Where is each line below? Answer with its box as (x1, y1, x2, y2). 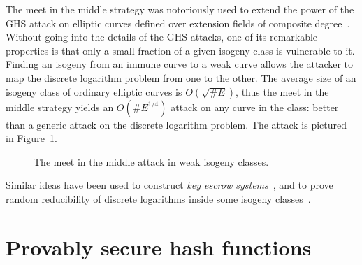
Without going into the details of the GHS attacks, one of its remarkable (6, 29, 318, 44)
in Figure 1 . (6, 131, 57, 145)
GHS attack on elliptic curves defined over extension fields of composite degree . (6, 15, 350, 30)
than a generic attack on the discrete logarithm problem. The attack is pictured (6, 117, 347, 131)
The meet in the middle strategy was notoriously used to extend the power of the (6, 2, 354, 16)
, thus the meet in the (236, 84, 329, 99)
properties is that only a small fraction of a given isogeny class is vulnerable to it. (6, 43, 355, 57)
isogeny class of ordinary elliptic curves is (6, 84, 182, 99)
